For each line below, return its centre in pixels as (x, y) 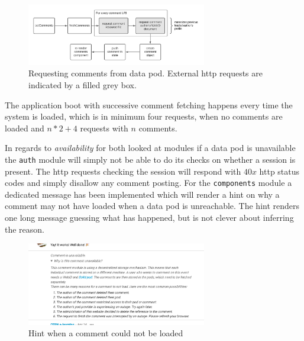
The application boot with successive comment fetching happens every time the (149, 104)
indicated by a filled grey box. (83, 84)
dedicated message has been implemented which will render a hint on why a (142, 194)
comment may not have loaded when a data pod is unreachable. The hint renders (152, 206)
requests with (104, 128)
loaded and (25, 128)
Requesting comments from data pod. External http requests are (145, 73)
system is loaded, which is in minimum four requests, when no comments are (144, 116)
